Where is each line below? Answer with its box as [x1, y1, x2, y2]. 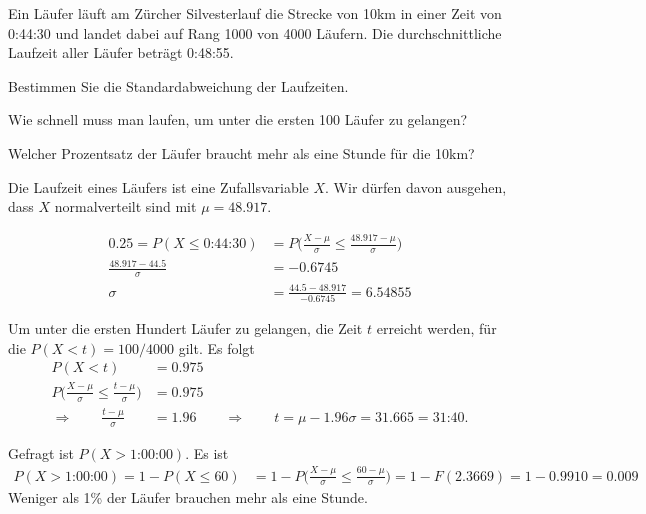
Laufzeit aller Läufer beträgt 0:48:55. [8, 42, 234, 63]
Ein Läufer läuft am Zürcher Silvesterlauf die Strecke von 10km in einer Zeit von [8, 3, 502, 23]
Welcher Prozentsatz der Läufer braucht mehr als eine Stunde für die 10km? [8, 142, 475, 163]
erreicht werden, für [376, 318, 497, 339]
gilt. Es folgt [178, 337, 255, 358]
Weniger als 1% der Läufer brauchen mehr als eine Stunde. [8, 487, 368, 508]
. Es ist [185, 442, 229, 463]
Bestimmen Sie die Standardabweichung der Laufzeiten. [8, 75, 349, 96]
